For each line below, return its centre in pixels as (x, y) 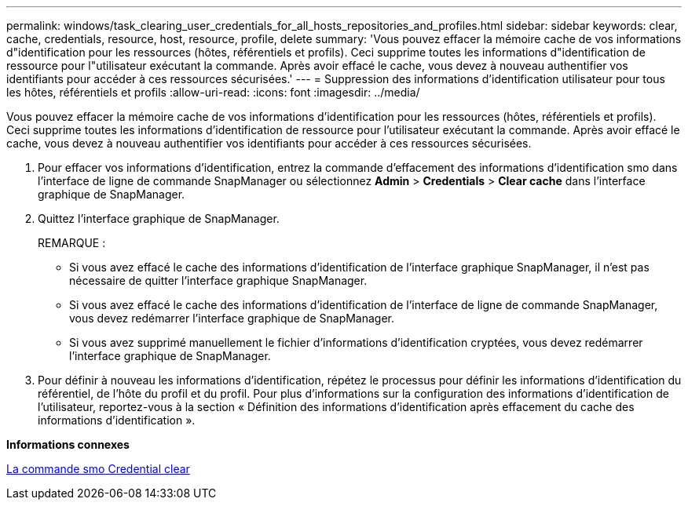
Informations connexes (68, 444)
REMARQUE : (72, 243)
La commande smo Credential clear (98, 469)
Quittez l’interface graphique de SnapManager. (159, 218)
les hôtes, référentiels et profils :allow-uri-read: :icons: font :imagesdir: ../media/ (213, 92)
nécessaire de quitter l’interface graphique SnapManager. (218, 280)
